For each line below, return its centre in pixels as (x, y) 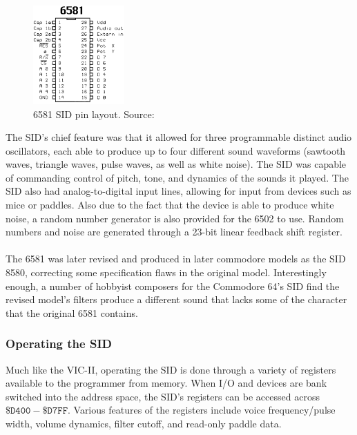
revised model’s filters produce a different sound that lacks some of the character (176, 299)
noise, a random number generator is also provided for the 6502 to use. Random (175, 218)
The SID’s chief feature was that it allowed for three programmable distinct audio (179, 137)
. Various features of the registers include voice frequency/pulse (201, 410)
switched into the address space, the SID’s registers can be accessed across (163, 396)
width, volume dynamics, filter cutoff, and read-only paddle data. (144, 424)
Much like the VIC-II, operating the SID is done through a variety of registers (171, 369)
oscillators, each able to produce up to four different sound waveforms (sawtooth (176, 150)
